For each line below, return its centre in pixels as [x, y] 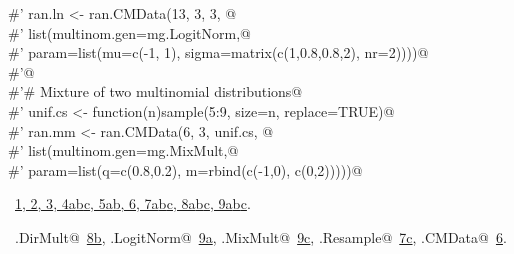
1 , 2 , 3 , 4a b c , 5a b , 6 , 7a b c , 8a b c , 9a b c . [133, 203]
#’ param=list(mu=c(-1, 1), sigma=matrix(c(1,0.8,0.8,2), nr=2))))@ [218, 52]
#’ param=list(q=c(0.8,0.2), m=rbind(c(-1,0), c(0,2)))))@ [185, 169]
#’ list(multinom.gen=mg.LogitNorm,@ [129, 32]
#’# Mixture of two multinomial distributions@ [155, 91]
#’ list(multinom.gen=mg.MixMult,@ [123, 150]
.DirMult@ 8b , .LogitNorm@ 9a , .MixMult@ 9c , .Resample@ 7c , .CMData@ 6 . [260, 236]
